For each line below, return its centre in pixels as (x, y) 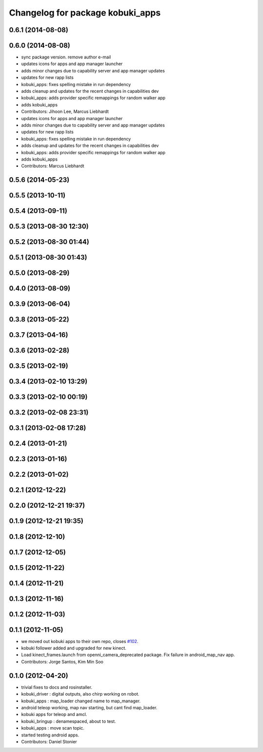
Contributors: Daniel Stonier (49, 741)
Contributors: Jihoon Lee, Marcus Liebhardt (65, 111)
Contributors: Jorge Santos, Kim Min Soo (62, 662)
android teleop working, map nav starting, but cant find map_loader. (89, 707)
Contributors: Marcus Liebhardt (53, 166)
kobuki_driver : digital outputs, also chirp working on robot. (80, 694)
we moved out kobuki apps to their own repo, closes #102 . (80, 641)
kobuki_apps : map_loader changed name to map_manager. (81, 701)
